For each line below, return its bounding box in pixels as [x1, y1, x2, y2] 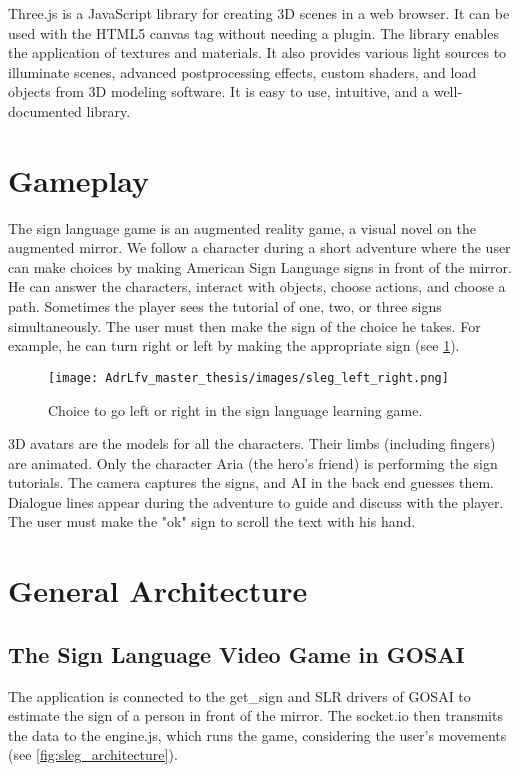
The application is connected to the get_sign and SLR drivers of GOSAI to [8, 685, 471, 706]
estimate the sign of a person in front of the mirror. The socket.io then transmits [8, 705, 503, 726]
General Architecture [8, 570, 308, 611]
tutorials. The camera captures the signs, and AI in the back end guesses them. [8, 472, 494, 493]
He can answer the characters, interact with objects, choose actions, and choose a [8, 276, 506, 297]
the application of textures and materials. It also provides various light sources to [8, 42, 507, 63]
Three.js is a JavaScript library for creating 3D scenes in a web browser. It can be [8, 3, 510, 23]
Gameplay [8, 159, 150, 200]
